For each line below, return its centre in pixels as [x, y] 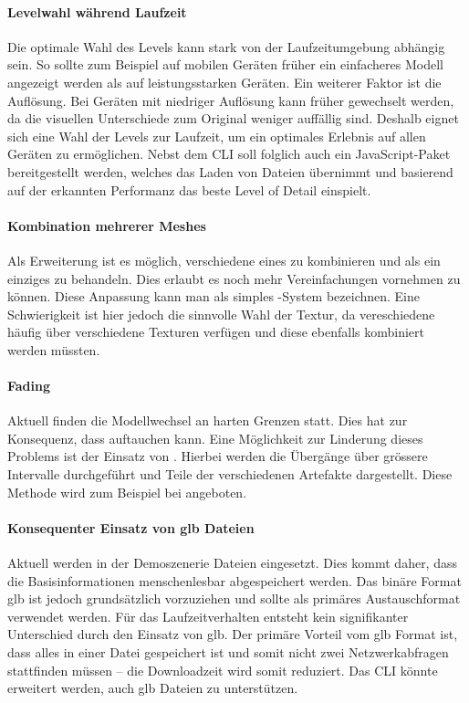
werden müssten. [54, 349]
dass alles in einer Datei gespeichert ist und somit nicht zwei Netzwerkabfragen [228, 652]
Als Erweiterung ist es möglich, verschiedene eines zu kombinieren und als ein [224, 260]
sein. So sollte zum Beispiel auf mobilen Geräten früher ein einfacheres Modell [225, 64]
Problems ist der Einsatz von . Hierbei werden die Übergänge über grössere [218, 456]
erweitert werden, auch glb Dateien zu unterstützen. [153, 688]
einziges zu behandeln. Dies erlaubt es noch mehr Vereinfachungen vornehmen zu [234, 278]
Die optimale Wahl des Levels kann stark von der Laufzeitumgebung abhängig [226, 46]
